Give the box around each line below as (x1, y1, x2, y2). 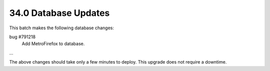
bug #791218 (9, 34, 36, 40)
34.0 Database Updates (9, 7, 110, 18)
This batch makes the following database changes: (9, 25, 114, 31)
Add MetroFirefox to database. (21, 41, 85, 47)
